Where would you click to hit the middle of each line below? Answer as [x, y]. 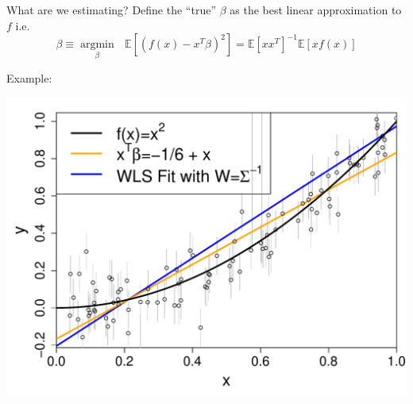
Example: [29, 78]
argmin [97, 45]
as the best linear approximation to [316, 10]
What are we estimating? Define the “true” [111, 10]
